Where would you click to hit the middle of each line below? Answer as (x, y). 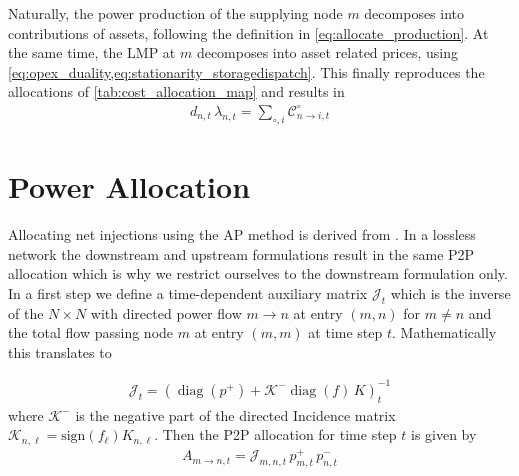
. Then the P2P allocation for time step (275, 434)
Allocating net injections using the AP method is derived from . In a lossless (242, 233)
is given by (443, 434)
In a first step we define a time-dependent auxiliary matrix (188, 292)
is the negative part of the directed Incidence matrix (235, 414)
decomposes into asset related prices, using (327, 52)
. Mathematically (444, 332)
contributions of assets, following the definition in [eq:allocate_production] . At (248, 32)
